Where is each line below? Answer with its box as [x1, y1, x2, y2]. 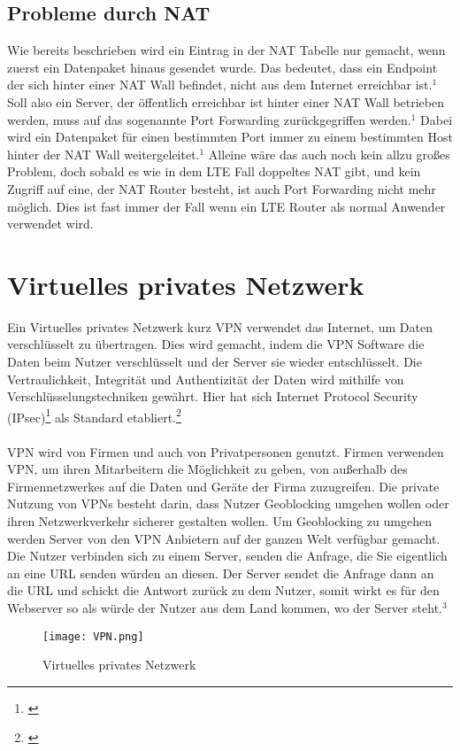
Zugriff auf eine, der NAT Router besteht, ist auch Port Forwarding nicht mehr [7, 179, 436, 197]
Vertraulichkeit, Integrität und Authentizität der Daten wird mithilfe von [7, 369, 404, 388]
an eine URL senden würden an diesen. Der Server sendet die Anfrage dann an [7, 563, 434, 582]
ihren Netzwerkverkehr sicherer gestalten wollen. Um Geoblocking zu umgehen [7, 512, 432, 530]
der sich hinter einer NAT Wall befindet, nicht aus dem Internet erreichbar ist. [7, 75, 433, 94]
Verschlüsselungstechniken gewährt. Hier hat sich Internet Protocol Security [7, 387, 418, 406]
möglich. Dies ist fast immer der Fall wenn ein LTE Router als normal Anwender [7, 197, 446, 215]
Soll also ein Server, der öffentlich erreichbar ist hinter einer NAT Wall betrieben [7, 92, 445, 111]
